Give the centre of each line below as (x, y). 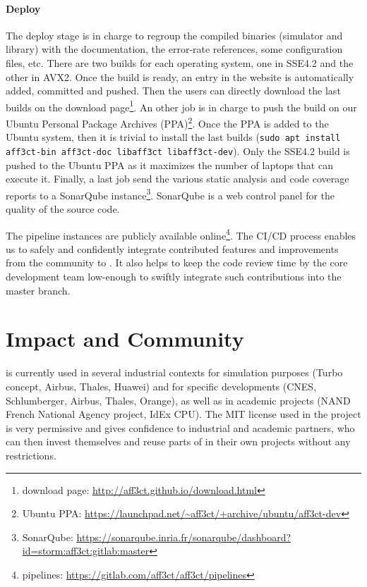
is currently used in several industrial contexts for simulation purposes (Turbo (174, 372)
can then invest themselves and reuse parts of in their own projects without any (178, 441)
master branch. (38, 290)
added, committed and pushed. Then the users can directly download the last (173, 91)
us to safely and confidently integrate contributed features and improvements (172, 248)
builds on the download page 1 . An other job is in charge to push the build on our (181, 106)
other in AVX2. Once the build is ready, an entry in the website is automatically (180, 76)
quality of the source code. (63, 209)
